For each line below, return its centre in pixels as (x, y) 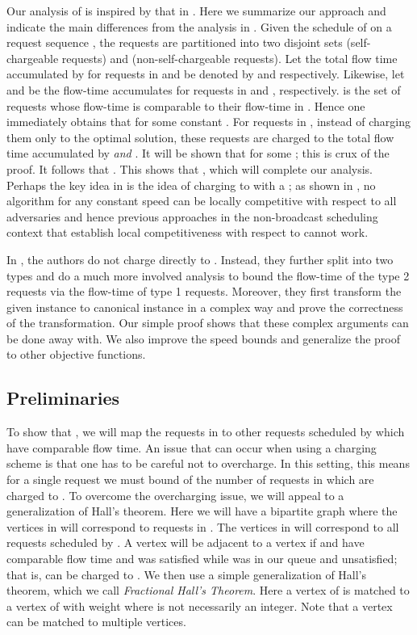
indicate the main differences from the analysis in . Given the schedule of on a (199, 26)
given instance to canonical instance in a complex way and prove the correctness (205, 307)
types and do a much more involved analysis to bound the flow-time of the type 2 (208, 275)
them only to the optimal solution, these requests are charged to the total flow (200, 137)
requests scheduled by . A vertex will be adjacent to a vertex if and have (186, 542)
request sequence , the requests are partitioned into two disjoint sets (175, 42)
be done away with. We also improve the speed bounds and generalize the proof (204, 338)
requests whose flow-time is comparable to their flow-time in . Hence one (186, 105)
